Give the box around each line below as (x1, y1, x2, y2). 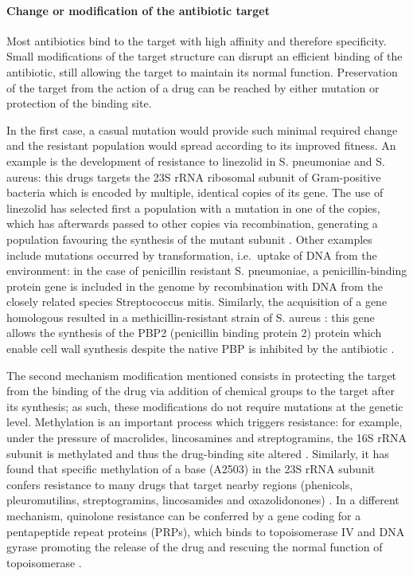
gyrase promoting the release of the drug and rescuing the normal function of (6, 539, 383, 555)
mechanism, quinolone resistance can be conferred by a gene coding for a (6, 507, 361, 524)
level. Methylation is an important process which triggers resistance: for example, (6, 413, 403, 430)
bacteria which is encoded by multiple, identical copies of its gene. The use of (6, 184, 384, 201)
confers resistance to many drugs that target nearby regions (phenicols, (6, 476, 353, 492)
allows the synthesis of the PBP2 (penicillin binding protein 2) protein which (6, 324, 382, 341)
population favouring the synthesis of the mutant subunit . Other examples (6, 230, 372, 247)
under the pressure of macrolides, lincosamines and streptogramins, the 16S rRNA (6, 429, 407, 446)
